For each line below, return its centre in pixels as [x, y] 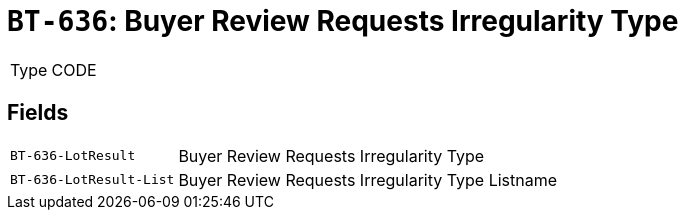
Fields [38, 113]
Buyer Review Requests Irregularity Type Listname [368, 179]
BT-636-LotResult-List [92, 180]
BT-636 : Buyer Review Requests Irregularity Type [343, 21]
